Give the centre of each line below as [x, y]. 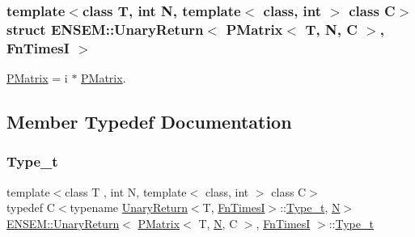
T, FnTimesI [234, 207]
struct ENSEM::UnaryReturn [105, 29]
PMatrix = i [37, 78]
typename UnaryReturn [129, 207]
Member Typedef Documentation [149, 122]
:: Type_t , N [310, 207]
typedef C [31, 207]
